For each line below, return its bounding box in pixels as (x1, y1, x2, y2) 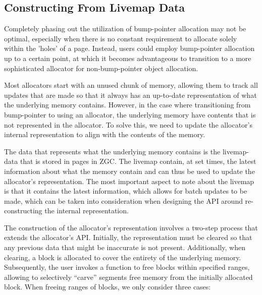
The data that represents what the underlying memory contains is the (4, 146, 221, 156)
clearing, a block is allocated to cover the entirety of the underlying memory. (4, 252, 241, 262)
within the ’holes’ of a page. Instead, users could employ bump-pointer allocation (4, 43, 255, 53)
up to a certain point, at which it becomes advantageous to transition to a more (4, 52, 251, 63)
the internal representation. (44, 205, 129, 216)
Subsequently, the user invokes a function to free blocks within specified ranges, (4, 262, 250, 272)
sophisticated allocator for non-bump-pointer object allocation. (4, 63, 198, 73)
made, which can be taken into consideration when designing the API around (4, 195, 243, 206)
